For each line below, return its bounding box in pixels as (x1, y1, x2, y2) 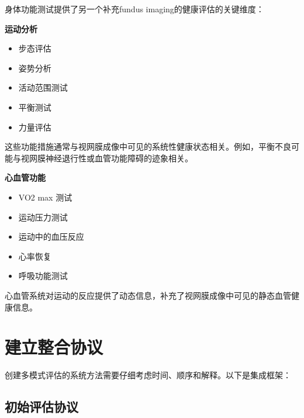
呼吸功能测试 (18, 270, 68, 282)
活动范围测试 (18, 81, 68, 94)
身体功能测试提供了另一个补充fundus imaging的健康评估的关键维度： (5, 3, 264, 15)
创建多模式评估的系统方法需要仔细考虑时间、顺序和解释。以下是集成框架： (5, 369, 291, 381)
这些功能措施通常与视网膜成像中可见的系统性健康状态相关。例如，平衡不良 (5, 140, 291, 153)
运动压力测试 (18, 210, 68, 223)
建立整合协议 (5, 335, 103, 359)
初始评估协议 (5, 398, 78, 416)
